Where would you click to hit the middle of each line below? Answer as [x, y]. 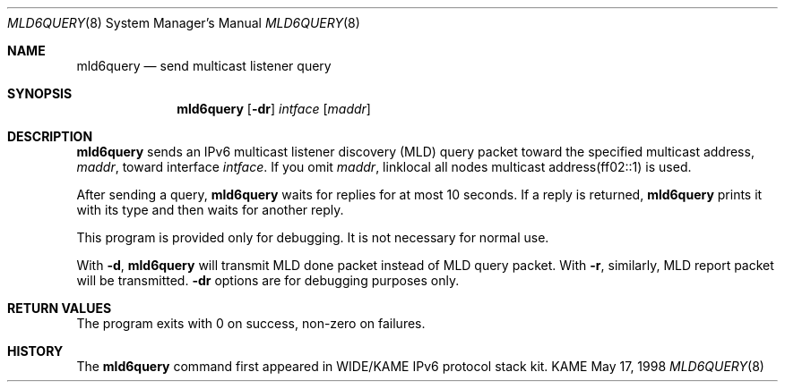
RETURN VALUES [60, 308]
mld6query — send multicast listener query [204, 66]
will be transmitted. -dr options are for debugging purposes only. [268, 280]
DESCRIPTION [50, 136]
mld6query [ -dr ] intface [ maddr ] [274, 109]
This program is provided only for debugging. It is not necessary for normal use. [313, 237]
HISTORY [35, 351]
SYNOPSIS [40, 93]
